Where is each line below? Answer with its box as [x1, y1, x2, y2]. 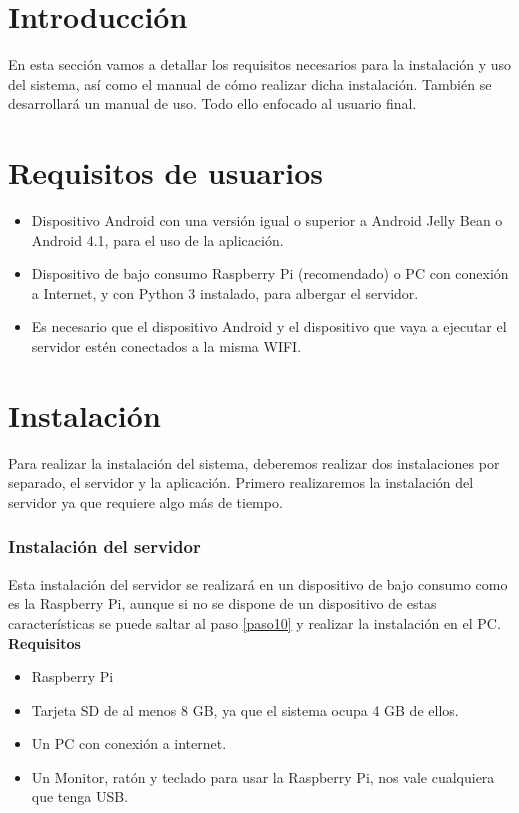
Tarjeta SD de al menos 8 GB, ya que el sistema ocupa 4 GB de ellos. [31, 699, 459, 720]
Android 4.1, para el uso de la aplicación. [31, 229, 284, 250]
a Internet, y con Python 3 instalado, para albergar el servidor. [31, 282, 419, 303]
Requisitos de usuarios [8, 152, 323, 193]
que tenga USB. [31, 786, 129, 807]
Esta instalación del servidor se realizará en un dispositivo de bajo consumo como [8, 573, 508, 594]
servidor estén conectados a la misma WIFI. [31, 336, 302, 356]
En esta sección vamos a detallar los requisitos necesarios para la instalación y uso [8, 54, 512, 75]
